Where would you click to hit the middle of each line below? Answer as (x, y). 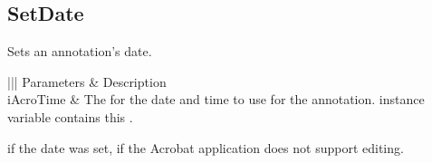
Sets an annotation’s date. (80, 51)
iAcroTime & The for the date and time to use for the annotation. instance (216, 99)
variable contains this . (70, 116)
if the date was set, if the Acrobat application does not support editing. (206, 147)
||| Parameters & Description (87, 81)
